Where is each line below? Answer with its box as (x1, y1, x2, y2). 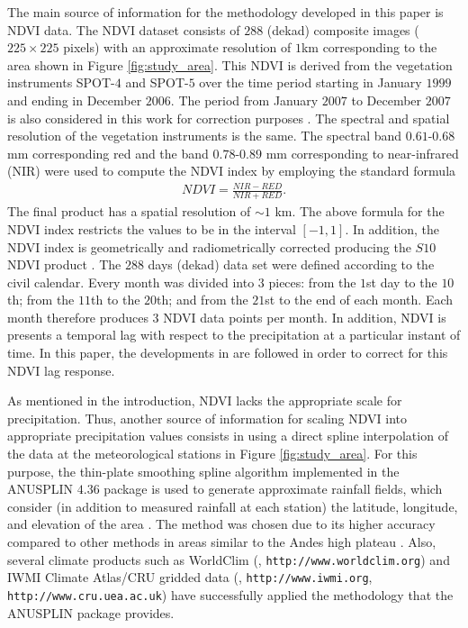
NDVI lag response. (7, 360, 115, 379)
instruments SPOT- (7, 73, 115, 92)
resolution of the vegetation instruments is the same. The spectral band (7, 126, 402, 145)
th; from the (7, 290, 75, 309)
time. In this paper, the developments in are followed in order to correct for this (7, 343, 448, 362)
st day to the (366, 272, 437, 291)
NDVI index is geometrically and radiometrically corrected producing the (7, 237, 411, 256)
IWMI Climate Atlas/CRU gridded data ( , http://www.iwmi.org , (7, 568, 373, 587)
